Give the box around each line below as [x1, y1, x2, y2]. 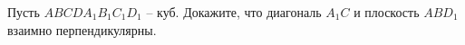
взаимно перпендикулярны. [7, 20, 157, 39]
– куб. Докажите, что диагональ [146, 3, 322, 21]
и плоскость [354, 3, 420, 21]
